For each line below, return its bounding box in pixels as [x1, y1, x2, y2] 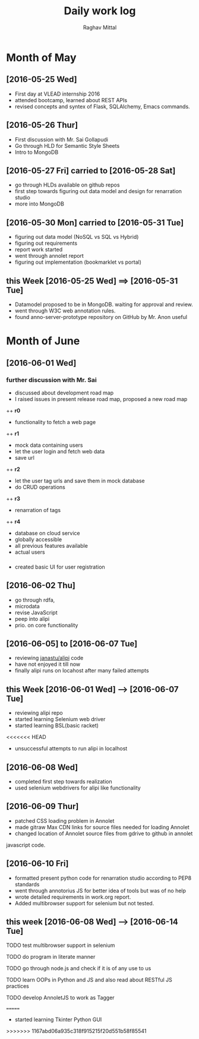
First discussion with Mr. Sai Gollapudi [14, 135, 109, 143]
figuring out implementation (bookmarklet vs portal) [14, 258, 141, 266]
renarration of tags [14, 506, 61, 513]
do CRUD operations [14, 483, 65, 491]
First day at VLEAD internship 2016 [14, 90, 100, 97]
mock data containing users [14, 441, 83, 449]
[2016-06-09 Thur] [6, 801, 79, 811]
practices [6, 983, 30, 990]
